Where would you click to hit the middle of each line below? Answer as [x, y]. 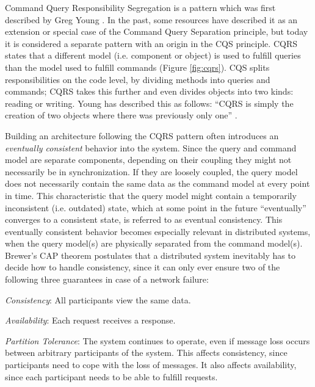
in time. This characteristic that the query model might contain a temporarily [151, 195]
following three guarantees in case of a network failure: [107, 279]
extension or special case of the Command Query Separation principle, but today [157, 31]
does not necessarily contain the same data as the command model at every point [157, 183]
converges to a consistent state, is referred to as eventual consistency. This [144, 219]
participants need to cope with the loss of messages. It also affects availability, [151, 365]
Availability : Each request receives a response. [90, 320]
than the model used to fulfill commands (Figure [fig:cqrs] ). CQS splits [137, 67]
